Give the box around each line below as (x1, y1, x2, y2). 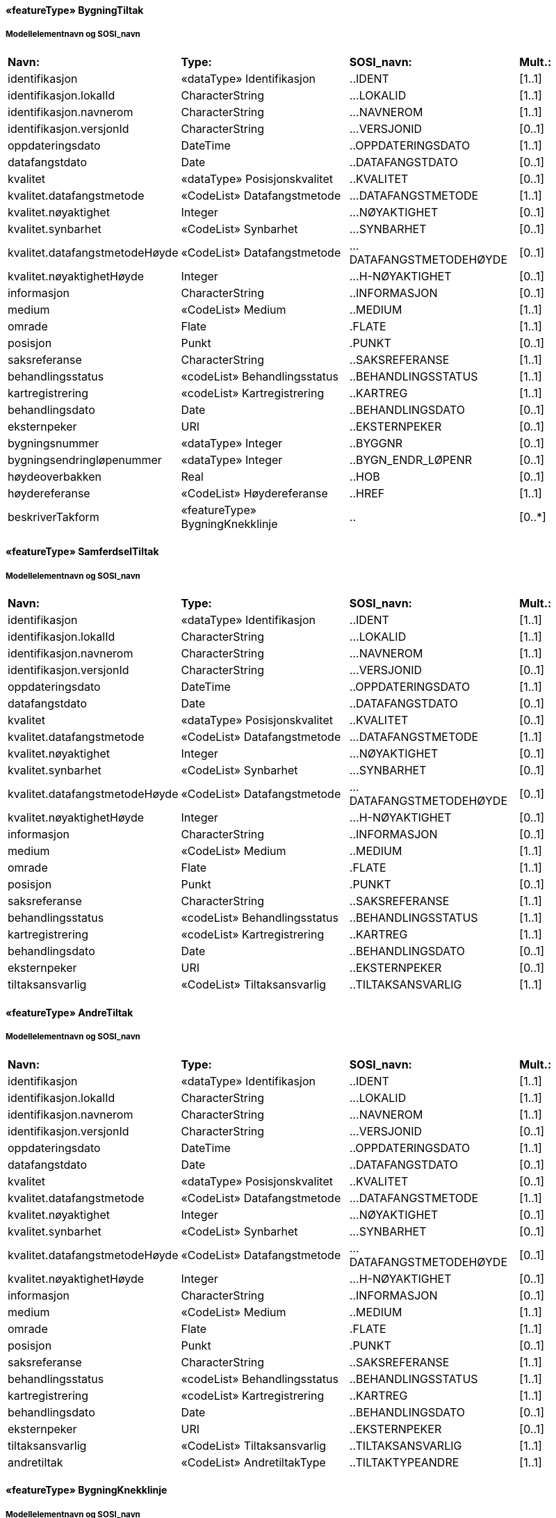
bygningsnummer (8, 436, 99, 450)
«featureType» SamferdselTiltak (6, 545, 159, 558)
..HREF (349, 486, 385, 500)
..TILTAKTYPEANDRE (349, 1455, 459, 1469)
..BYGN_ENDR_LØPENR (349, 452, 473, 467)
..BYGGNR (349, 436, 403, 450)
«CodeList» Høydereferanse (181, 486, 328, 500)
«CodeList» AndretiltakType (181, 1455, 326, 1469)
